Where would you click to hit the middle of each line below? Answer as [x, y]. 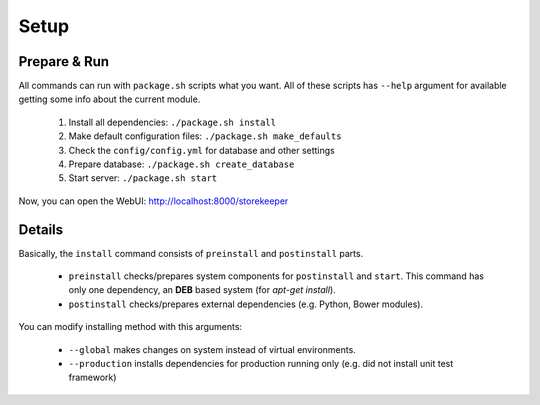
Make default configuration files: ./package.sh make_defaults [205, 136]
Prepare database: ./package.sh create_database [181, 164]
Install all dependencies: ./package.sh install [172, 122]
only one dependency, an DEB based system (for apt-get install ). [202, 290]
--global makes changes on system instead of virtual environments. [212, 349]
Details [41, 229]
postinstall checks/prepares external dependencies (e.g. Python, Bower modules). [246, 304]
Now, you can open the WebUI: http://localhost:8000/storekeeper [153, 201]
